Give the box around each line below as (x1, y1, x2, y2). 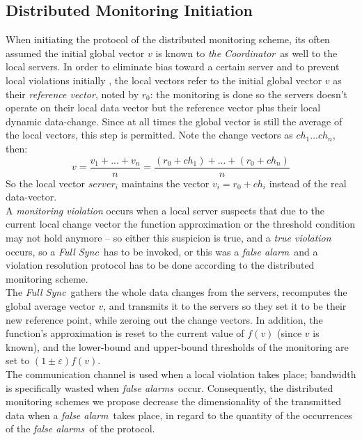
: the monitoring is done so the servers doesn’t (150, 86, 348, 101)
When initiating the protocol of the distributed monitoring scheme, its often (6, 32, 330, 47)
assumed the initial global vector (6, 45, 145, 60)
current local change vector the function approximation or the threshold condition (6, 217, 356, 231)
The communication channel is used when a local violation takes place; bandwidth (6, 366, 356, 381)
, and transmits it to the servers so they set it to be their (103, 298, 347, 313)
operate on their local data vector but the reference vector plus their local (6, 100, 321, 115)
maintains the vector (121, 175, 210, 190)
